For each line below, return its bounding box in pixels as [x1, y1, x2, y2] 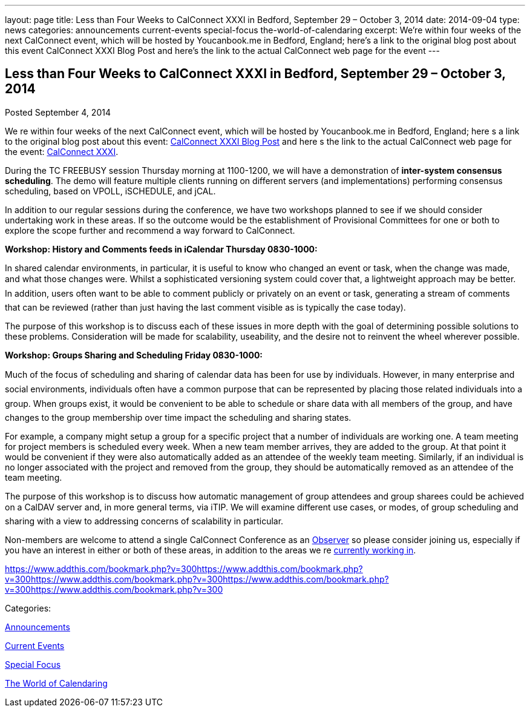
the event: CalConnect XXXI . [5, 146, 119, 157]
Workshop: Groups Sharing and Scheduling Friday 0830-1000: [5, 349, 263, 360]
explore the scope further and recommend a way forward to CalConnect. [5, 225, 295, 236]
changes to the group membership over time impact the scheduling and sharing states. [5, 412, 352, 423]
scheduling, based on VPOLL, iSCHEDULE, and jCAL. [5, 185, 216, 196]
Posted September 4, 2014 [5, 107, 111, 117]
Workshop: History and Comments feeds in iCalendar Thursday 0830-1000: [5, 243, 318, 254]
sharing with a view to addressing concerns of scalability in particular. [5, 515, 284, 526]
